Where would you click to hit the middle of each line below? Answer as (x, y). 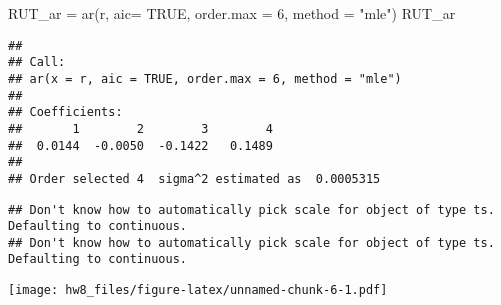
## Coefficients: (65, 112)
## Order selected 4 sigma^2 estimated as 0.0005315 (194, 178)
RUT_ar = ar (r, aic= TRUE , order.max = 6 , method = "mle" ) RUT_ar (232, 13)
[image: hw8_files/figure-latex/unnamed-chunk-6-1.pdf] (198, 290)
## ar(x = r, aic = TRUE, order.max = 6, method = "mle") (205, 78)
